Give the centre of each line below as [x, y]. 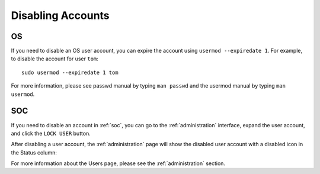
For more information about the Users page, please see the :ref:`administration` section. [118, 163]
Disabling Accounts [60, 15]
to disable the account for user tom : [55, 59]
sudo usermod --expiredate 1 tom [70, 72]
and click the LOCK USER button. [51, 133]
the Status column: [34, 152]
